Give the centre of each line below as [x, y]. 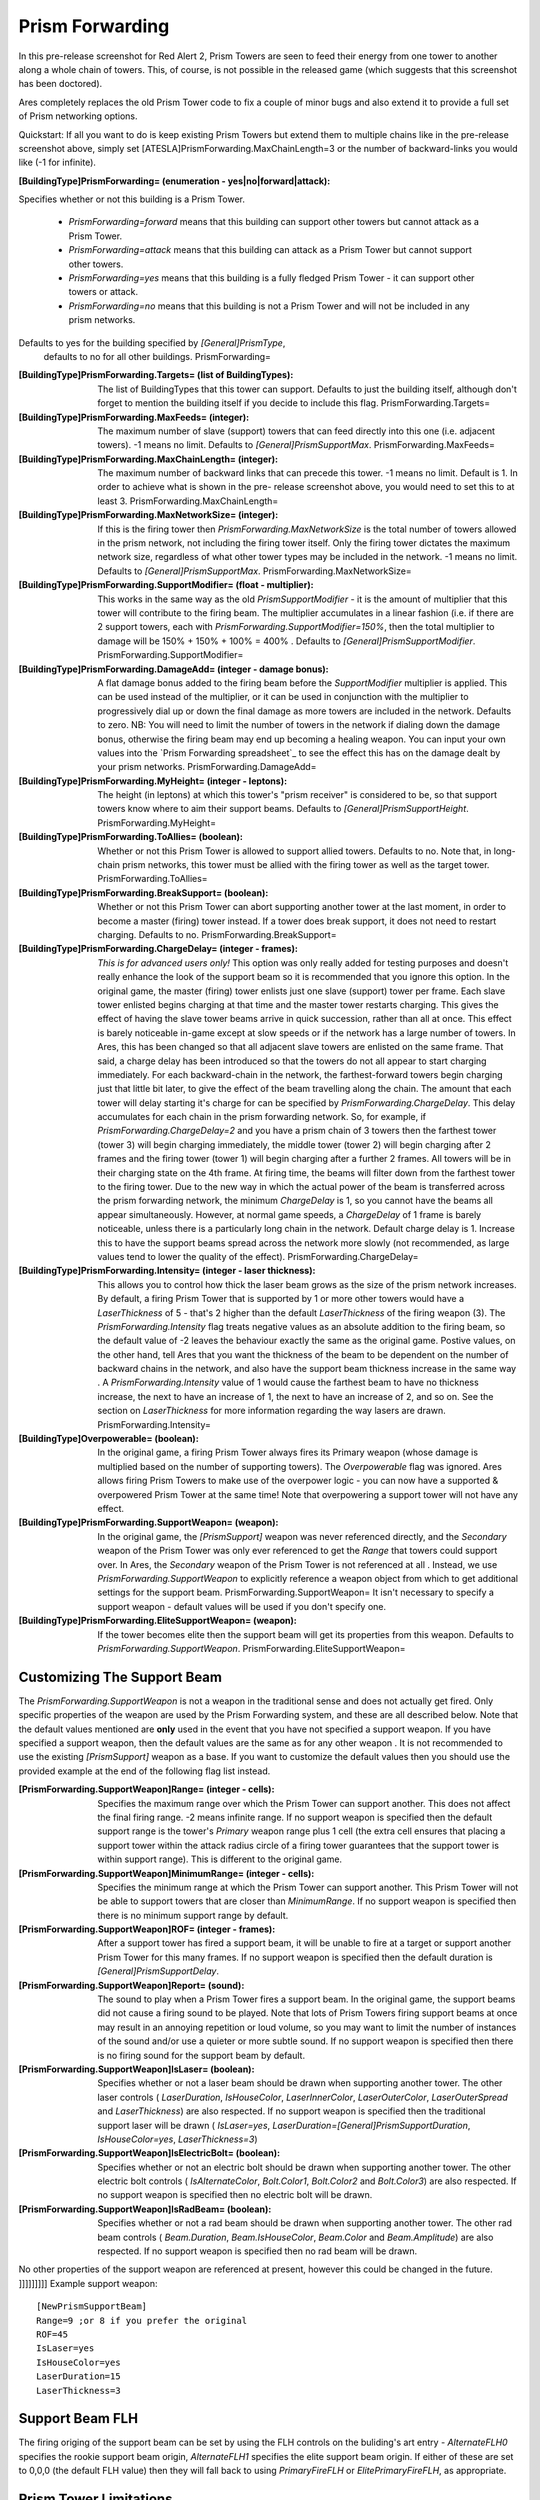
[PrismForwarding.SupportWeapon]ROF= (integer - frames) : [147, 1929]
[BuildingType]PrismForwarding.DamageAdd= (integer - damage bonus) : [173, 669]
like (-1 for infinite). [57, 162]
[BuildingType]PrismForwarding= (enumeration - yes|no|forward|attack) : [174, 181]
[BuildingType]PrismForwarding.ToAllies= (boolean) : [131, 837]
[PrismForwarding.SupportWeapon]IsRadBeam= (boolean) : [145, 2209]
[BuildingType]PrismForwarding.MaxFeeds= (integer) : [134, 417]
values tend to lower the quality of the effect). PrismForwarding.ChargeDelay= [258, 1256]
